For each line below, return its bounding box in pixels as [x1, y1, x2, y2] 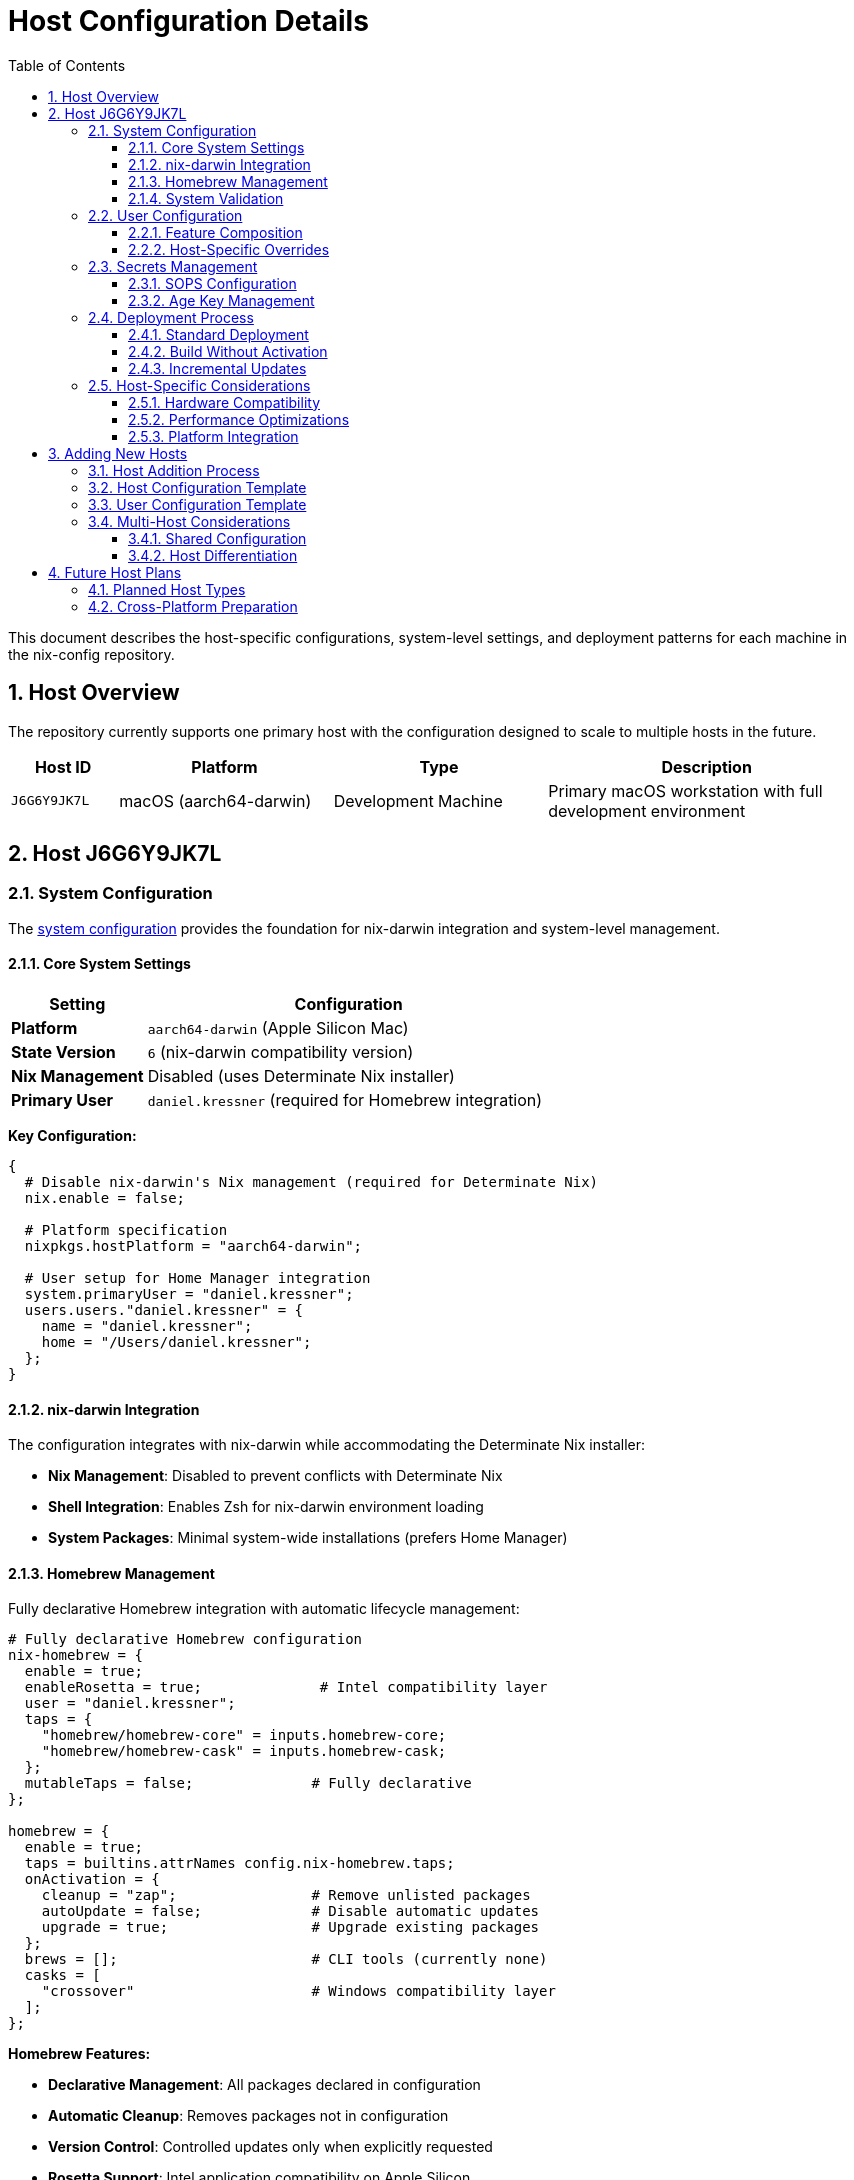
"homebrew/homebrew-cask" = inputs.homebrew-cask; [41, 1743, 447, 1760]
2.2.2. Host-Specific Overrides [128, 240, 330, 258]
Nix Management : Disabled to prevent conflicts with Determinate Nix [48, 1467, 503, 1485]
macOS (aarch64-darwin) [119, 790, 312, 811]
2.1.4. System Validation [128, 189, 284, 207]
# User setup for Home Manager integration [24, 1270, 371, 1287]
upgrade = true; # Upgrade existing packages [41, 1919, 540, 1936]
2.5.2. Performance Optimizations [128, 410, 350, 428]
